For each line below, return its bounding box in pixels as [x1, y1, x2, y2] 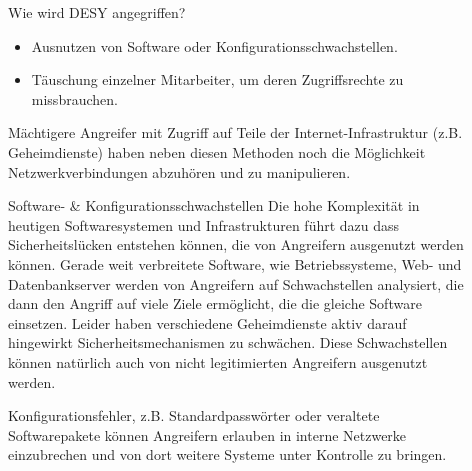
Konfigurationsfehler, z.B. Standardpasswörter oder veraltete [8, 405, 380, 426]
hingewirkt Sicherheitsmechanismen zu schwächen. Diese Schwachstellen [8, 332, 448, 353]
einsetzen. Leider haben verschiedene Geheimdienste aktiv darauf [8, 312, 407, 333]
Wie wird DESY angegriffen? [8, 2, 186, 22]
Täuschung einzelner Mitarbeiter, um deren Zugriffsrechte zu [31, 69, 404, 90]
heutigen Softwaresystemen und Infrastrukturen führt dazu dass [8, 214, 400, 235]
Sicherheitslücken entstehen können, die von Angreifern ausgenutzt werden [8, 234, 464, 255]
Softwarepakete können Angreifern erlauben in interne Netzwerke [8, 424, 407, 445]
